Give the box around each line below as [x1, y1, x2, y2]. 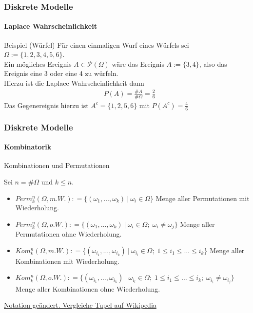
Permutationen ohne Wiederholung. [15, 229, 122, 239]
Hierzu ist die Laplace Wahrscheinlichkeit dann [4, 78, 144, 88]
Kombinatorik [4, 142, 52, 152]
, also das [199, 58, 227, 69]
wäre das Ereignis [112, 58, 164, 69]
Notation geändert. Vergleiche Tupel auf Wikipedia [4, 300, 156, 310]
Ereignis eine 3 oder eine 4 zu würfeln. [4, 68, 118, 78]
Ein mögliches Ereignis [4, 58, 72, 69]
